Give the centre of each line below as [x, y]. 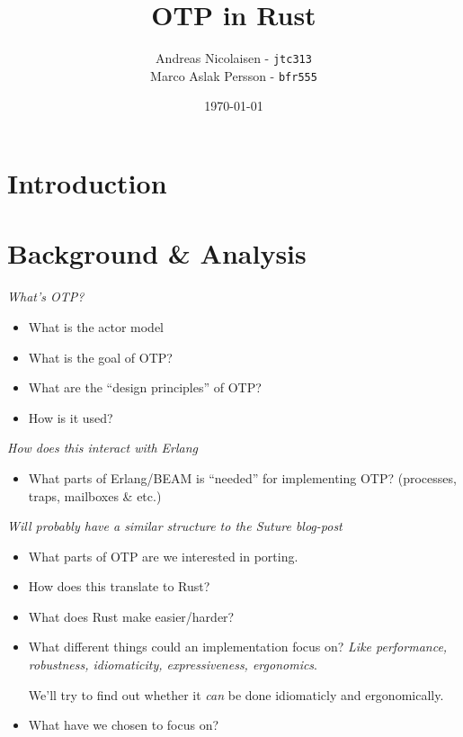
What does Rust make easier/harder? [131, 616]
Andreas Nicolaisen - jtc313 [234, 58]
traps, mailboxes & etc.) [95, 495]
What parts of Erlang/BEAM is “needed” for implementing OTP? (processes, [242, 477]
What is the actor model [96, 326]
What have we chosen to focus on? [124, 725]
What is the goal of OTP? [100, 357]
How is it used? [71, 417]
